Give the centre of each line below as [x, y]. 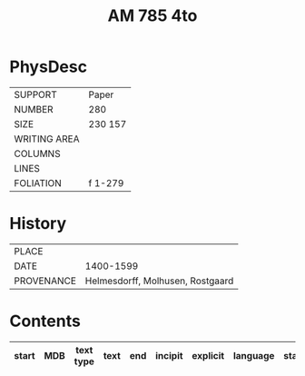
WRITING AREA [47, 139]
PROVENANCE [45, 281]
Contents [45, 321]
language [254, 355]
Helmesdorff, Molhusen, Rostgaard [159, 281]
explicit [208, 355]
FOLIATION [38, 183]
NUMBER [34, 109]
